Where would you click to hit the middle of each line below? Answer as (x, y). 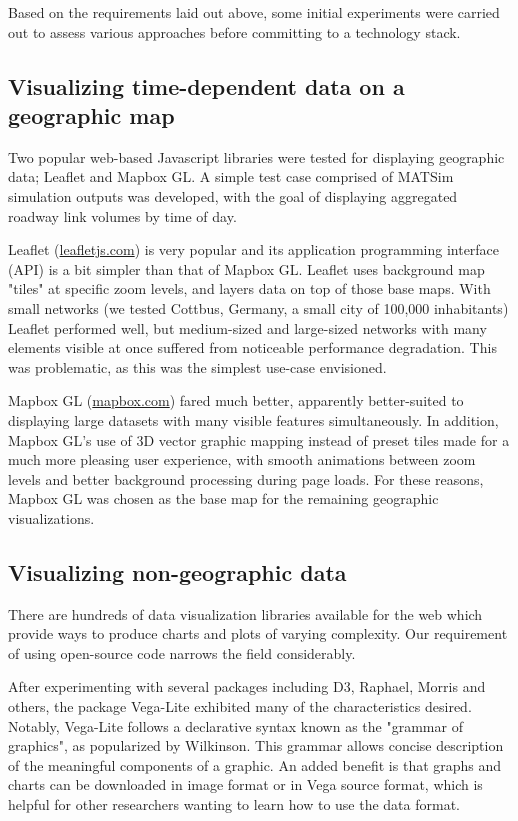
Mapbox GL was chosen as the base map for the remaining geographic (223, 498)
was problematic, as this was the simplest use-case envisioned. (197, 366)
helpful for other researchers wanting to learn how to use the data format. (234, 804)
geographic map (91, 114)
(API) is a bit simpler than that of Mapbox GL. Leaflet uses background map (246, 268)
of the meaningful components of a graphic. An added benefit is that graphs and (255, 764)
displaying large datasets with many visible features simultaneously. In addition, (253, 419)
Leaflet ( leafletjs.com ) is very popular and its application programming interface (254, 249)
